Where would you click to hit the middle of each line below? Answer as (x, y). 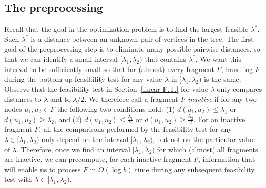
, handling (237, 69)
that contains (165, 58)
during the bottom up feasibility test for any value (83, 79)
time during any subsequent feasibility (195, 169)
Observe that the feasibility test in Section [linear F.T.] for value (106, 89)
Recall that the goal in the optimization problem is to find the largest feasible (126, 29)
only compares (240, 89)
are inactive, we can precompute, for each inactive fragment (98, 159)
